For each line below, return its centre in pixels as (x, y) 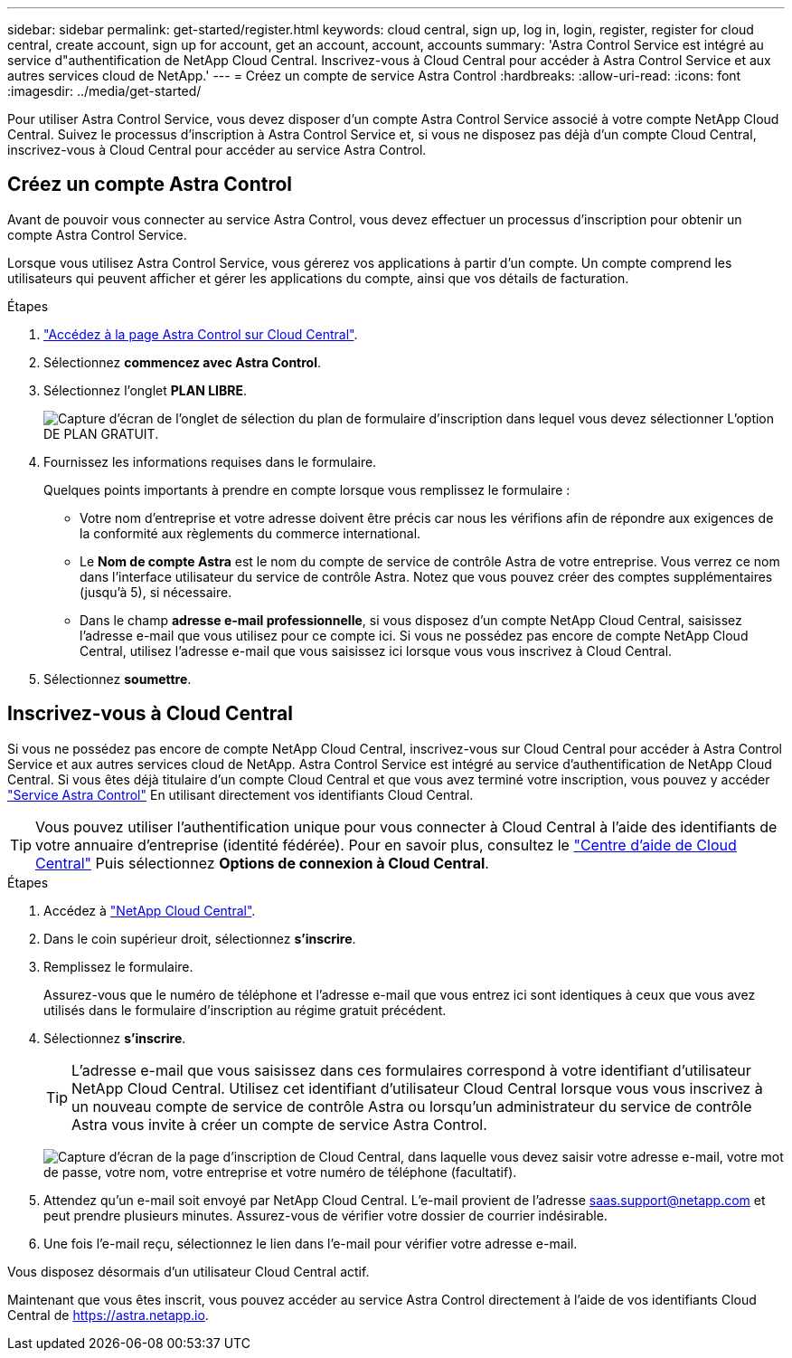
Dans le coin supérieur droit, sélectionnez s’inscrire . (200, 938)
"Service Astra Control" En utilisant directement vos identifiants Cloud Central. (240, 794)
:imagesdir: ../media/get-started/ (104, 91)
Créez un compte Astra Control (150, 185)
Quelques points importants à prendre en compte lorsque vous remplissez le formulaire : (307, 489)
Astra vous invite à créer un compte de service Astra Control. (279, 1124)
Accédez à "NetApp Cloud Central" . (150, 910)
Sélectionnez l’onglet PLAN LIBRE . (145, 390)
